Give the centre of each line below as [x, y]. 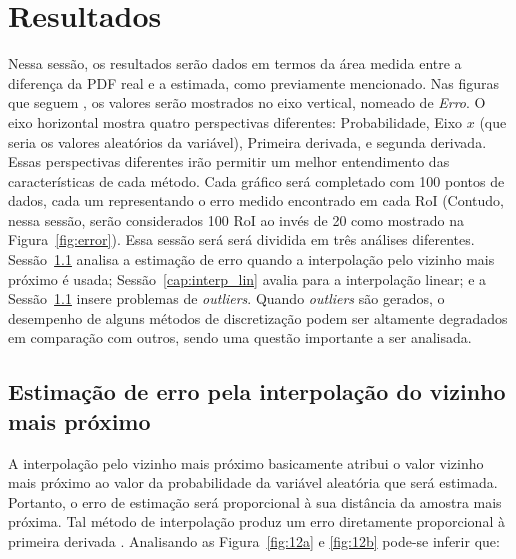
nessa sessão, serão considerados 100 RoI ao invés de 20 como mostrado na [236, 219]
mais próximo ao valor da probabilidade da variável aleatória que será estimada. [253, 482]
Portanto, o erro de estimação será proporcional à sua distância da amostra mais [255, 501]
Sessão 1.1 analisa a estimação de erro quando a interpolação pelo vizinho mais [251, 259]
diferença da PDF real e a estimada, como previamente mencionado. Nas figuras [253, 82]
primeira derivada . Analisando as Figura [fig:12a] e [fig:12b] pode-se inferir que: [254, 541]
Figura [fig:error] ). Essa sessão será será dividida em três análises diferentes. [241, 239]
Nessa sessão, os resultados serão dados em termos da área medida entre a [235, 63]
